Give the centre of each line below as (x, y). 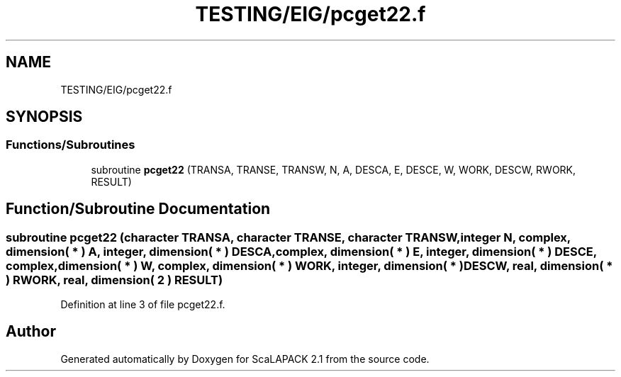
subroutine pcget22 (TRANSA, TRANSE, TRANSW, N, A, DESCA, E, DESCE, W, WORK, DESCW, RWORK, (334, 169)
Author (31, 332)
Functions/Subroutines (71, 145)
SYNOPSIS (44, 117)
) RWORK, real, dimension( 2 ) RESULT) (114, 280)
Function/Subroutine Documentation (138, 209)
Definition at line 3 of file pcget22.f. (143, 305)
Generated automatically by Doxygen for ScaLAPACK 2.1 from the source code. (245, 359)
